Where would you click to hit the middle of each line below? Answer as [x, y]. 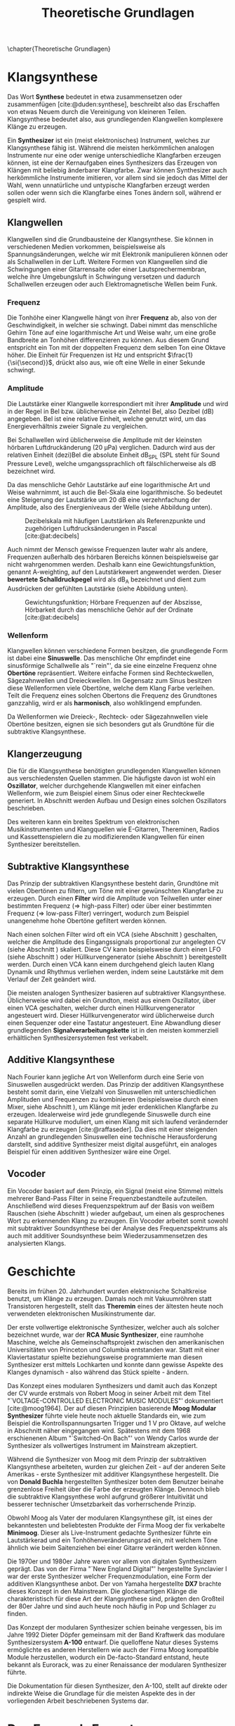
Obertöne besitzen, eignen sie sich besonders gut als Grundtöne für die [111, 724]
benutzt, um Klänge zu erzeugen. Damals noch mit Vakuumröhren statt [109, 1298]
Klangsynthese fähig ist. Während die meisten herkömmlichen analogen [111, 148]
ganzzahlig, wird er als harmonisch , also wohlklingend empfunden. [105, 703]
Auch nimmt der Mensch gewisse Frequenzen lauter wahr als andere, [108, 550]
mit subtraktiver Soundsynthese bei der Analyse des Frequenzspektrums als [117, 1228]
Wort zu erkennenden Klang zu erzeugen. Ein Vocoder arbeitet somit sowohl [118, 1221]
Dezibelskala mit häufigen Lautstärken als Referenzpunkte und [115, 521]
